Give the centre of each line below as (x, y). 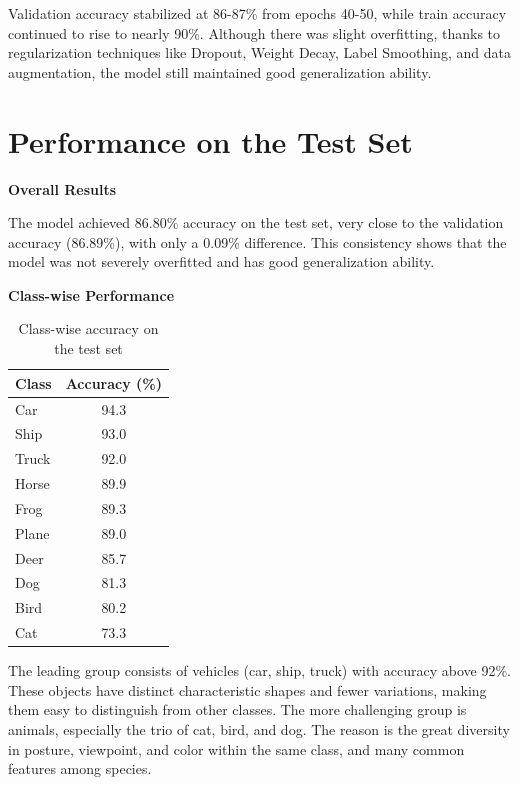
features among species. (80, 768)
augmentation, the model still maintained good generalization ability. (220, 71)
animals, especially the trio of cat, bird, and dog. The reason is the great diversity (259, 728)
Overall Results (62, 188)
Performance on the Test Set (210, 140)
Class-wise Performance (91, 294)
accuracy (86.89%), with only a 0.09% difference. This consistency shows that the (257, 241)
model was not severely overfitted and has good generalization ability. (221, 261)
